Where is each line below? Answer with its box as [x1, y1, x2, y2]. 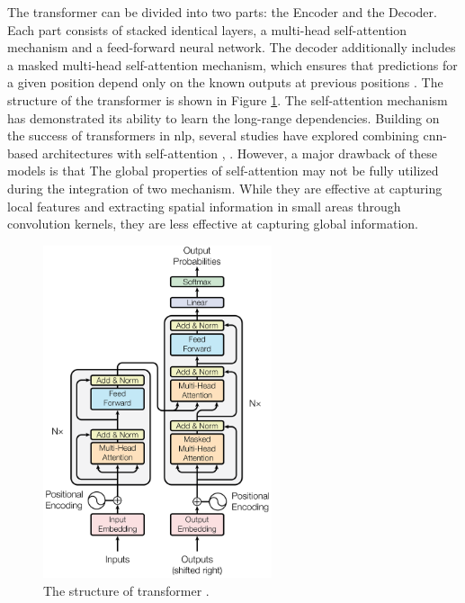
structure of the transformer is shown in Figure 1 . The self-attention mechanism [7, 90, 448, 109]
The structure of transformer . [43, 580, 210, 599]
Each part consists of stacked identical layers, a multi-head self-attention [7, 20, 407, 39]
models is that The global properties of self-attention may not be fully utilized [7, 161, 439, 180]
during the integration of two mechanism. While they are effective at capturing [7, 178, 443, 197]
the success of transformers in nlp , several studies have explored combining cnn [7, 126, 443, 145]
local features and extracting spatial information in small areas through [7, 196, 401, 215]
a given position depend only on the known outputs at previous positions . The [7, 73, 443, 92]
